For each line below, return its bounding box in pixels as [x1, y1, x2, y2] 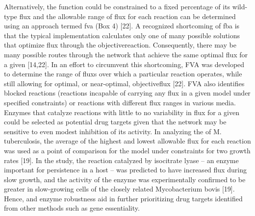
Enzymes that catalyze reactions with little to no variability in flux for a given [4, 107, 239, 117]
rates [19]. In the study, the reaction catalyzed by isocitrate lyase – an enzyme [4, 155, 239, 165]
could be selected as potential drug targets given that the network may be [4, 117, 227, 127]
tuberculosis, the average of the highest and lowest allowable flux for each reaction [4, 136, 251, 146]
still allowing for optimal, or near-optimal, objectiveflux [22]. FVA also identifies [4, 78, 245, 88]
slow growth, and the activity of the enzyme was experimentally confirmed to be [4, 174, 246, 184]
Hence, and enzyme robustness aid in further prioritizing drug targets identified [4, 193, 243, 203]
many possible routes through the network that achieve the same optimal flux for [4, 49, 248, 59]
